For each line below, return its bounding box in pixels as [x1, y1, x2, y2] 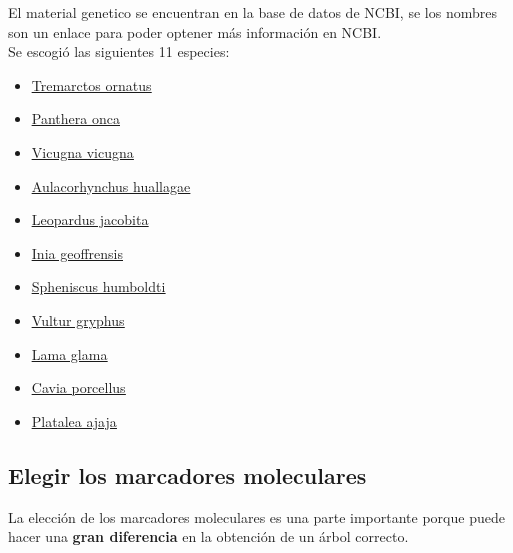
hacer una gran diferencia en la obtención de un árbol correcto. [8, 526, 409, 547]
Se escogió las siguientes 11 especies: [8, 41, 230, 62]
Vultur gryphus [31, 309, 125, 330]
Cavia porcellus [31, 377, 126, 398]
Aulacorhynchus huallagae [31, 175, 191, 196]
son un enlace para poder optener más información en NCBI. [8, 21, 382, 42]
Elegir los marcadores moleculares [8, 459, 367, 490]
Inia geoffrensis [31, 242, 123, 263]
